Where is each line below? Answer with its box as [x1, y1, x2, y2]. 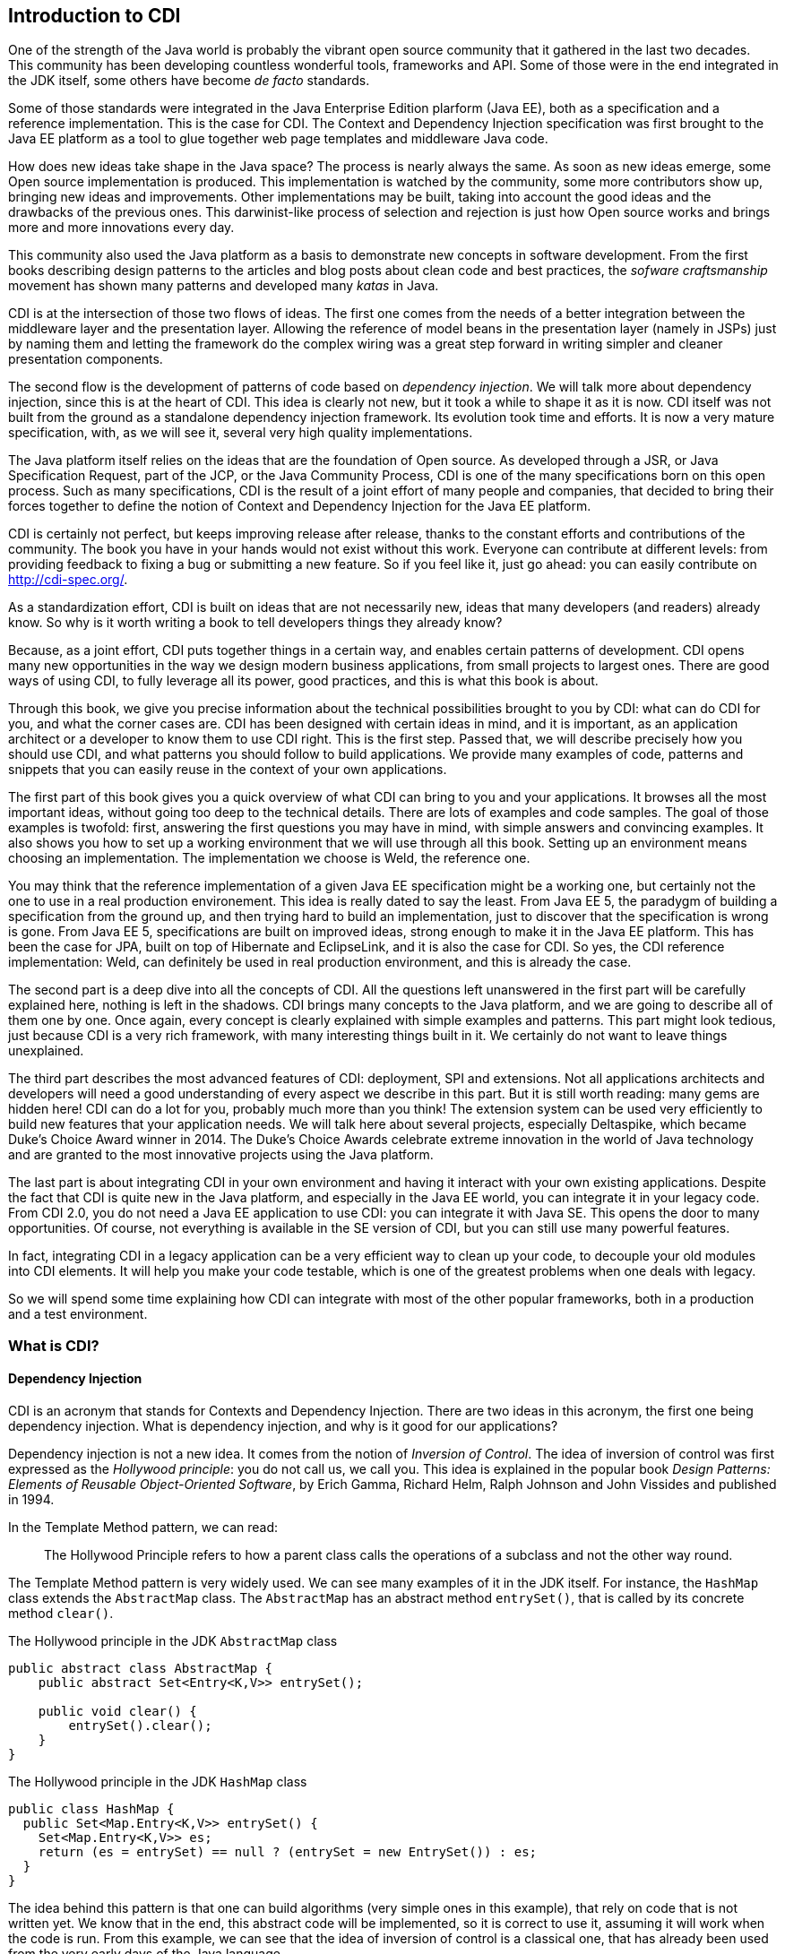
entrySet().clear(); [68, 1718, 212, 1734]
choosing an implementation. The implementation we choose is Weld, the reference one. [8, 850, 531, 866]
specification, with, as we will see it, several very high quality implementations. [8, 425, 473, 441]
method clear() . [8, 1605, 114, 1622]
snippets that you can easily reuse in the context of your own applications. [8, 762, 447, 778]
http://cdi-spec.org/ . [8, 572, 128, 588]
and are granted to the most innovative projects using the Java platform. [8, 1147, 434, 1163]
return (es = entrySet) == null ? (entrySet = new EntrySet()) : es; [38, 1845, 538, 1860]
